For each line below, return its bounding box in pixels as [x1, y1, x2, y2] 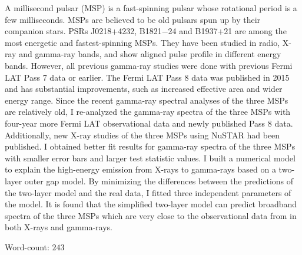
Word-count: [5, 240, 49, 253]
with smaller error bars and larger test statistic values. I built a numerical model [5, 151, 296, 164]
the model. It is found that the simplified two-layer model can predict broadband [5, 198, 297, 210]
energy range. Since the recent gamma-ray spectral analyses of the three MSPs [5, 94, 288, 106]
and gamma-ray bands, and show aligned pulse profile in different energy [19, 48, 281, 60]
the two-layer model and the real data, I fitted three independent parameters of [5, 186, 291, 198]
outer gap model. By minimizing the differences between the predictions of [24, 174, 294, 187]
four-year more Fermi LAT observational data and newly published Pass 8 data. [5, 117, 293, 129]
